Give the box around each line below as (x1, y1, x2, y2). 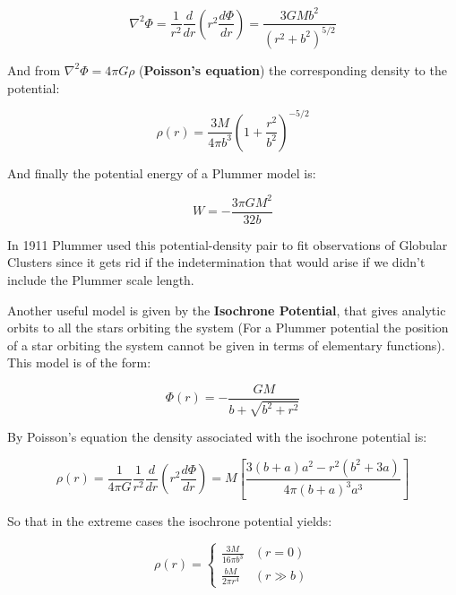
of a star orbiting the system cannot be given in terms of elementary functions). (7, 335, 445, 354)
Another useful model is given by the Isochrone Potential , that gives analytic (7, 300, 446, 319)
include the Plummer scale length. (7, 270, 194, 289)
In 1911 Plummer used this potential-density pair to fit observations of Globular (7, 235, 448, 254)
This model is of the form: (7, 353, 151, 372)
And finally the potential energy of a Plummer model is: (7, 163, 316, 182)
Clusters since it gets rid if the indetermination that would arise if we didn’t (7, 253, 426, 272)
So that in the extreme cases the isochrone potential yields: (7, 511, 332, 530)
